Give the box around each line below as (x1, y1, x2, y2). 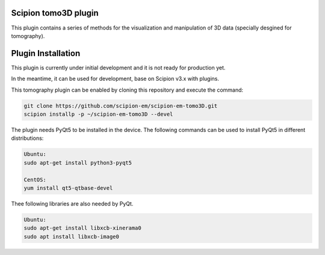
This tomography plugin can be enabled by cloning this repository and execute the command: (11, 86, 244, 93)
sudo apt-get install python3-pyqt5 (23, 159, 132, 166)
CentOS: (23, 176, 46, 183)
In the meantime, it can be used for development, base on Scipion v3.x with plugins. (11, 75, 220, 83)
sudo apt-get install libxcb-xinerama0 (23, 225, 141, 231)
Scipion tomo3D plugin (11, 8, 99, 18)
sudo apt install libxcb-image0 (23, 233, 120, 240)
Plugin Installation (11, 48, 81, 58)
